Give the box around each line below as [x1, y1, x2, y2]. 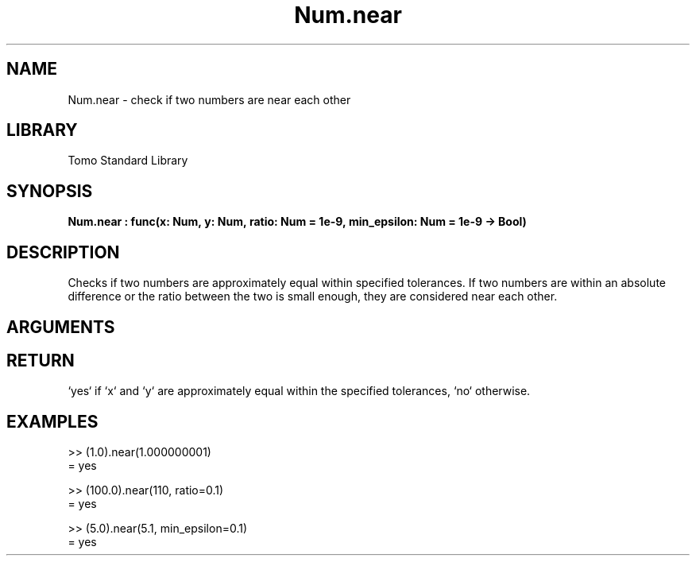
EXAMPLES [6, 411, 99, 432]
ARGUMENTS [6, 316, 115, 337]
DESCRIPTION [6, 242, 120, 262]
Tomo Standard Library [68, 153, 188, 168]
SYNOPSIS [6, 180, 93, 201]
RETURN [6, 350, 75, 370]
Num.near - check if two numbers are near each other [68, 92, 351, 107]
